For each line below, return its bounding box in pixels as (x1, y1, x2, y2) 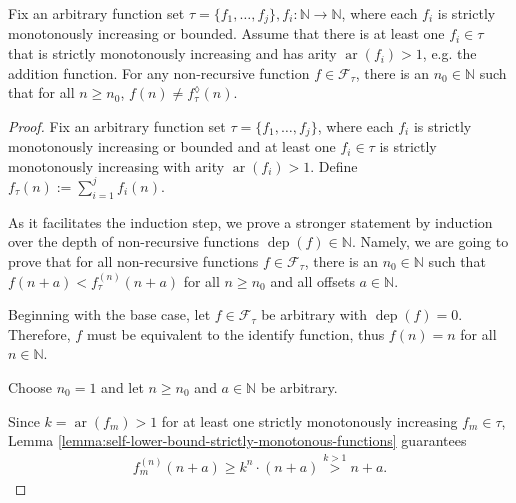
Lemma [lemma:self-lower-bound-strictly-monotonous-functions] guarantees (8, 430, 467, 451)
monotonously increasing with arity (8, 155, 225, 176)
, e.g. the (422, 43, 477, 64)
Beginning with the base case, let (8, 304, 211, 325)
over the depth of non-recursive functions (8, 231, 260, 252)
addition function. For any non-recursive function (8, 62, 310, 83)
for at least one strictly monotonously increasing (161, 410, 458, 431)
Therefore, (8, 323, 71, 344)
